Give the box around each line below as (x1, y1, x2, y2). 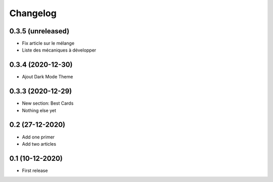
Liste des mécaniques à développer (22, 47, 97, 53)
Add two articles (22, 141, 57, 147)
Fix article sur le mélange (22, 40, 75, 47)
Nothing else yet (22, 107, 57, 113)
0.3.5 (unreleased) (9, 27, 70, 35)
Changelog (9, 8, 57, 19)
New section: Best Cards (22, 100, 74, 106)
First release (22, 167, 48, 173)
